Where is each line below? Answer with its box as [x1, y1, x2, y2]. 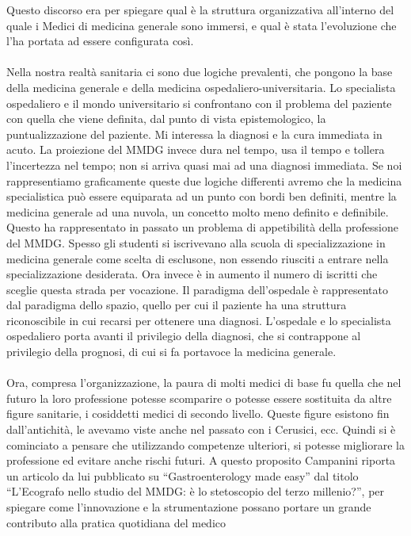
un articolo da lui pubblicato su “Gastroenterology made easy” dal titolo [6, 467, 359, 484]
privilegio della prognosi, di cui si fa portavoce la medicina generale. [6, 343, 337, 360]
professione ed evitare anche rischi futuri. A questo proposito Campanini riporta [6, 452, 396, 469]
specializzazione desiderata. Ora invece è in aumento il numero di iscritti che [6, 266, 378, 282]
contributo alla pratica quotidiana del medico [6, 514, 226, 530]
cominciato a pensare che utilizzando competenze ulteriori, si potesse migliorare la [6, 436, 405, 453]
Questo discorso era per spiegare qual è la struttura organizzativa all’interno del [6, 2, 394, 17]
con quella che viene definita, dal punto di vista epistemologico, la [6, 110, 326, 127]
